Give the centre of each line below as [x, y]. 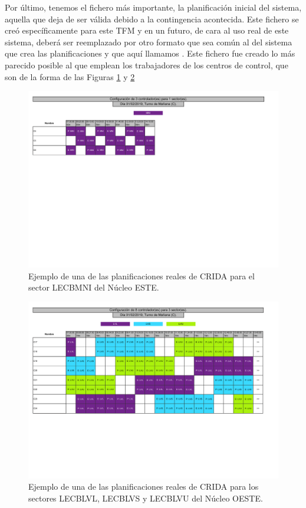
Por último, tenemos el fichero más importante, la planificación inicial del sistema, [153, 7]
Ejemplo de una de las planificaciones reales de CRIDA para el [142, 276]
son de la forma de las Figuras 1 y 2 [70, 76]
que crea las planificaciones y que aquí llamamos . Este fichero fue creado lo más [150, 53]
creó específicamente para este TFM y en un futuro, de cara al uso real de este [147, 30]
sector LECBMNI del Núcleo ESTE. [94, 287]
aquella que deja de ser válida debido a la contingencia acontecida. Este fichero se [152, 19]
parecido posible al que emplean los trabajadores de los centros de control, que [147, 65]
